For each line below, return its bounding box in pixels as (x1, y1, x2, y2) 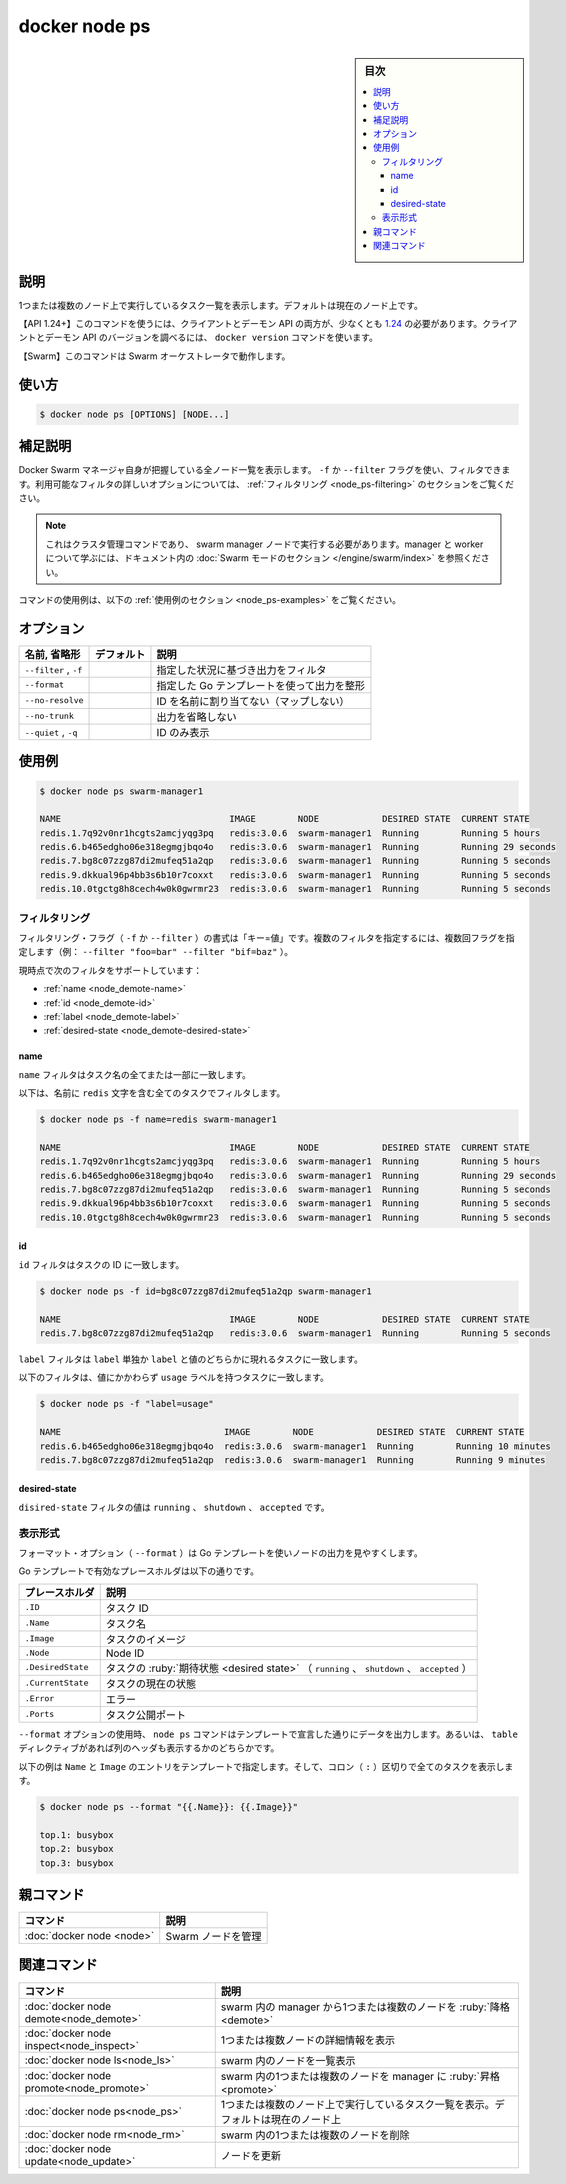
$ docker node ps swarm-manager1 (39, 785, 204, 797)
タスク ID (105, 1601, 149, 1615)
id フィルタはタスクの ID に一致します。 (18, 1258, 185, 1270)
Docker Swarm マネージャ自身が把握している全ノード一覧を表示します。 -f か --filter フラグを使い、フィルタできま (18, 464, 511, 476)
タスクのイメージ (105, 1632, 187, 1646)
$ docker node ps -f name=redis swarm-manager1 (39, 1114, 277, 1125)
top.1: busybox (39, 1829, 114, 1840)
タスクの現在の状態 (105, 1676, 197, 1690)
